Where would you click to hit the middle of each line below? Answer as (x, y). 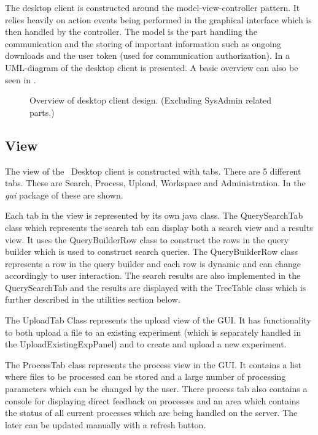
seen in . (21, 79)
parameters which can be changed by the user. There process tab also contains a (156, 389)
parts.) (42, 112)
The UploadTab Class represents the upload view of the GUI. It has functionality (158, 320)
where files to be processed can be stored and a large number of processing (145, 376)
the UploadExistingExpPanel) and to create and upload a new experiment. (146, 344)
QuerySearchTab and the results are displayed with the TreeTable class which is (156, 287)
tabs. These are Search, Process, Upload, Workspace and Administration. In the (155, 183)
